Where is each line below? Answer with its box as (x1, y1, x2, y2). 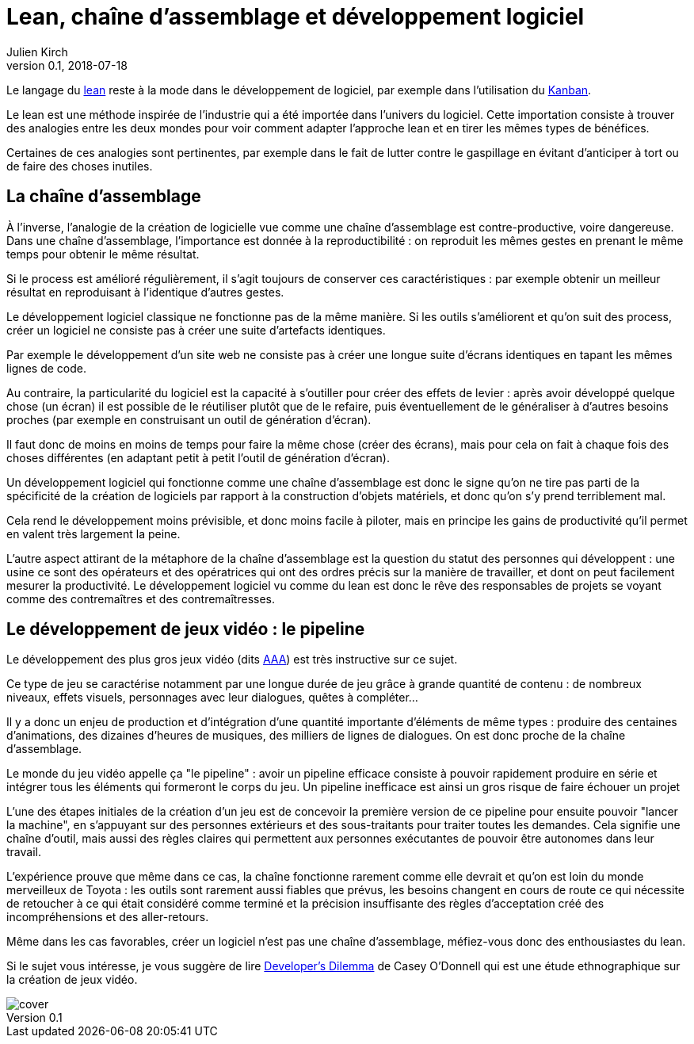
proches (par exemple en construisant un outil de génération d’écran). (6, 412, 372, 426)
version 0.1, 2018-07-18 (6, 58, 128, 72)
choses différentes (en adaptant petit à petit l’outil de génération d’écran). (6, 450, 390, 465)
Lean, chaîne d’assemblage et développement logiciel (6, 3, 585, 30)
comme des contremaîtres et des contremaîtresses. (6, 591, 275, 606)
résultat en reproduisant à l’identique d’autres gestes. (6, 285, 284, 299)
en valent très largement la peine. (6, 526, 181, 541)
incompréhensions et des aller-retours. (6, 910, 209, 924)
